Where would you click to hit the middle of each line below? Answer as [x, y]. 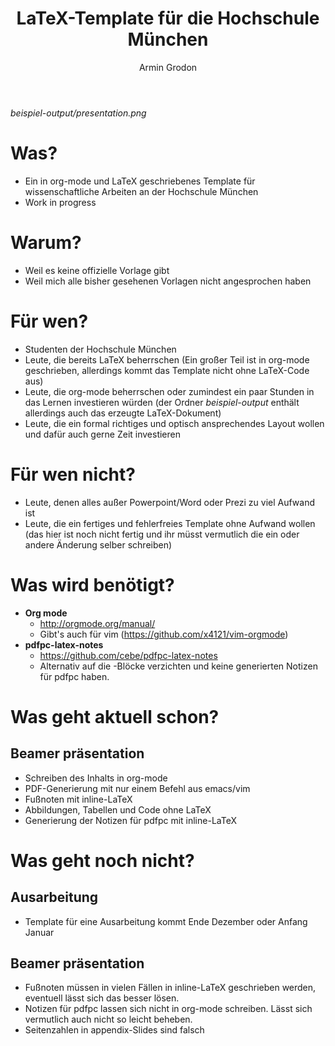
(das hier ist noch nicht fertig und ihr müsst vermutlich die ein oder [162, 534]
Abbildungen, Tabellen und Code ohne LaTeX [118, 809]
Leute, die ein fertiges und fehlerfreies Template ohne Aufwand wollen [170, 523]
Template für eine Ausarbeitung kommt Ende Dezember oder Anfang [166, 921]
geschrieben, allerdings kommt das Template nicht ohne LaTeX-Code [167, 370]
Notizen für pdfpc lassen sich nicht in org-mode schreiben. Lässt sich [168, 1009]
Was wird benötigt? [92, 584]
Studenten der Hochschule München [100, 349]
